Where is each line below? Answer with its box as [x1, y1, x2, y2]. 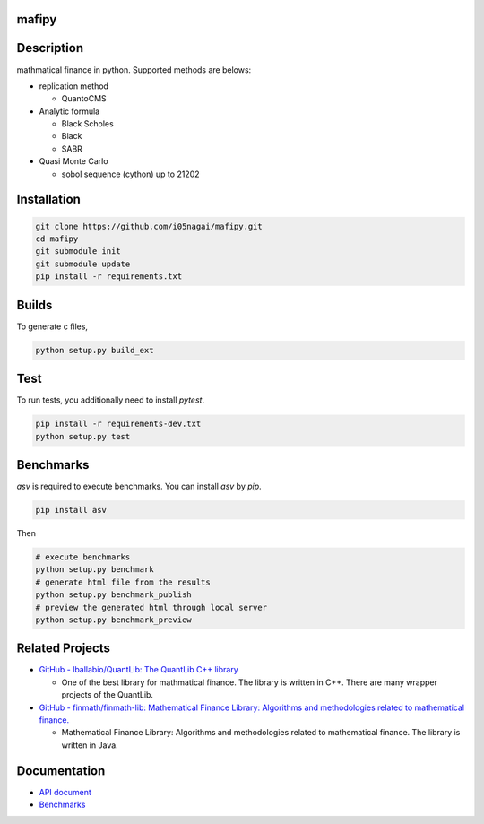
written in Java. [61, 740, 118, 750]
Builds [16, 297, 53, 313]
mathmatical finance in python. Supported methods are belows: [16, 64, 252, 75]
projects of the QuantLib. [61, 690, 154, 700]
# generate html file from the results [35, 577, 211, 587]
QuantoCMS [61, 93, 107, 104]
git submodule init [35, 247, 121, 256]
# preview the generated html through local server [35, 602, 268, 612]
